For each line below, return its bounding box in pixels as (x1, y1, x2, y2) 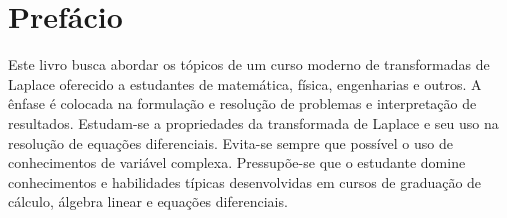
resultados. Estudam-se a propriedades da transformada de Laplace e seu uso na (8, 112, 499, 133)
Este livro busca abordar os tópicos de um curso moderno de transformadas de (8, 54, 490, 75)
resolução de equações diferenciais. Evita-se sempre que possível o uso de (8, 132, 453, 153)
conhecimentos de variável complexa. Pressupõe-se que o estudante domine (8, 152, 466, 173)
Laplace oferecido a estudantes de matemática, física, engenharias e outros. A (8, 73, 482, 94)
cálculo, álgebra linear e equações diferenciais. (8, 191, 288, 212)
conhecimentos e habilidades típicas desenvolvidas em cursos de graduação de (8, 171, 482, 192)
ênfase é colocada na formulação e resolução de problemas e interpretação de (8, 93, 477, 114)
